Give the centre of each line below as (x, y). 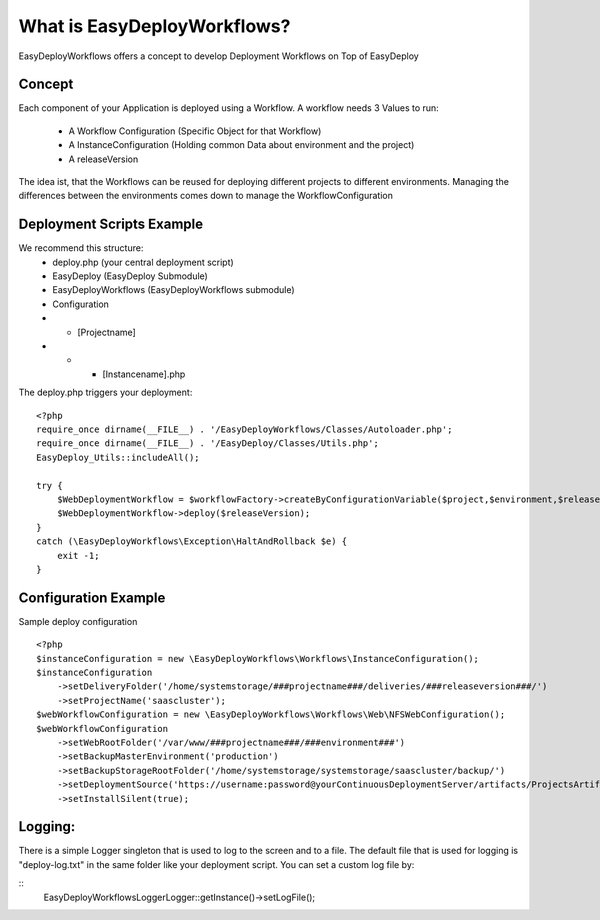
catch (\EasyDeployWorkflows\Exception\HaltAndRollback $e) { (192, 541)
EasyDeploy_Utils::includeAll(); (118, 457)
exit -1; (78, 555)
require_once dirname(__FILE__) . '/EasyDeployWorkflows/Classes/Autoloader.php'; (244, 429)
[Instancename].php (144, 374)
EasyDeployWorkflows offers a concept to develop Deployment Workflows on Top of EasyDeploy (218, 56)
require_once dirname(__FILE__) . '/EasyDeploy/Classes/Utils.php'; (207, 443)
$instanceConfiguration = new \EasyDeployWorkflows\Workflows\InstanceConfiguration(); (258, 658)
